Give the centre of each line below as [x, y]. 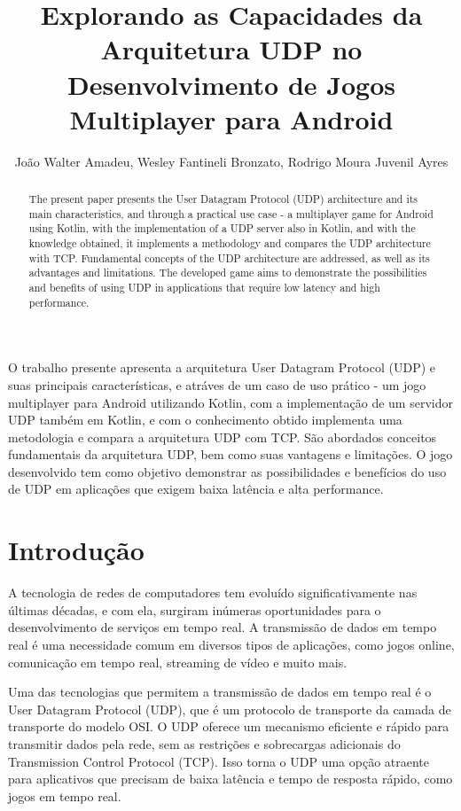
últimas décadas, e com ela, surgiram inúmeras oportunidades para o [195, 609]
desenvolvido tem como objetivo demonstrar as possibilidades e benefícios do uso [227, 471]
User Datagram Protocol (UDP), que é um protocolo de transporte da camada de [230, 709]
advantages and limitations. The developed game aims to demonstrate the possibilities [228, 273]
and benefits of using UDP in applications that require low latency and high [204, 288]
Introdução [76, 550]
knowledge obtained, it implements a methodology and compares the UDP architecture [230, 243]
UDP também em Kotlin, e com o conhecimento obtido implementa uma [205, 420]
